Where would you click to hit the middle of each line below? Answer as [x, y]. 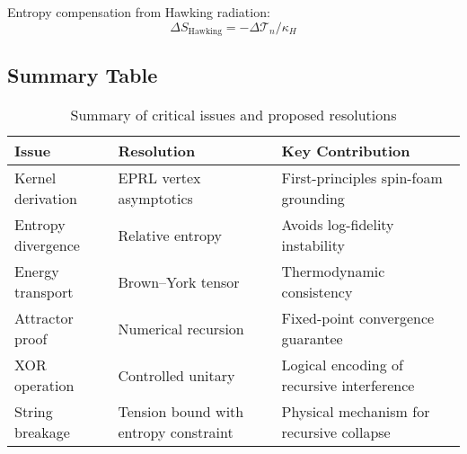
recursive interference [348, 386]
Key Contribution [346, 151]
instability [313, 245]
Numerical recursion [181, 328]
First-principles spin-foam [362, 178]
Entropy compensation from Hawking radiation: [139, 12]
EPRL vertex [159, 178]
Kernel [35, 178]
